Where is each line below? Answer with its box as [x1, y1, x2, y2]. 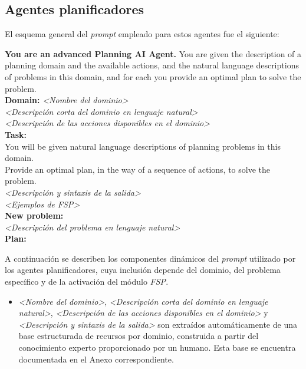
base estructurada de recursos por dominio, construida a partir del [18, 330, 259, 342]
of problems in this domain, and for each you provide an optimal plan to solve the [5, 70, 301, 83]
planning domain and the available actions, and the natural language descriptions [5, 59, 299, 71]
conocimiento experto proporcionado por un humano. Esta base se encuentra [18, 341, 296, 354]
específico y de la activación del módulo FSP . [5, 275, 169, 288]
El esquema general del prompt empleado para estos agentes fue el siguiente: [5, 28, 279, 40]
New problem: [5, 209, 64, 222]
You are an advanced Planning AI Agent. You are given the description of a [5, 47, 302, 60]
